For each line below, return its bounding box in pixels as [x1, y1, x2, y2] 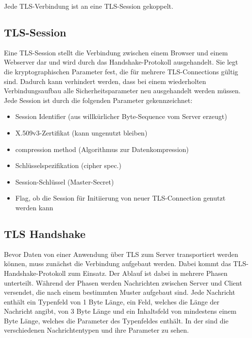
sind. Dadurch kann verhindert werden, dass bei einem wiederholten [4, 76, 206, 86]
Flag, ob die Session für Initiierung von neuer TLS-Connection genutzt [15, 193, 226, 203]
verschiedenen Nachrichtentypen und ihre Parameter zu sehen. [4, 325, 189, 335]
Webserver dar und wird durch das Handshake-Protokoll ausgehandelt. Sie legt [4, 57, 238, 67]
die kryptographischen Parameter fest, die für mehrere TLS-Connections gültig [4, 66, 238, 76]
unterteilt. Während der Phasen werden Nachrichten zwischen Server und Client [4, 277, 242, 287]
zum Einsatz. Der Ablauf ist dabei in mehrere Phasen [68, 268, 228, 278]
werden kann [15, 202, 53, 212]
